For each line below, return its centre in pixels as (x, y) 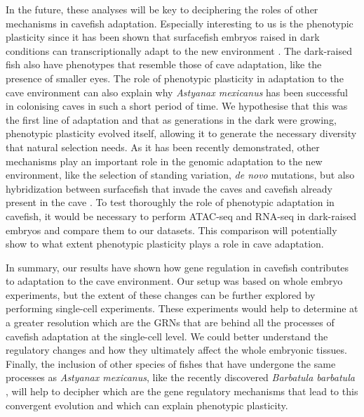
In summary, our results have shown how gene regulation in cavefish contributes (177, 267)
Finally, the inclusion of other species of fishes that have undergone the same (171, 363)
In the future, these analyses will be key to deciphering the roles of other (162, 9)
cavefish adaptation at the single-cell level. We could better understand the (167, 336)
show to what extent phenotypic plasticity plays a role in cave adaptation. (165, 244)
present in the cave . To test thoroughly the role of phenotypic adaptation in (170, 202)
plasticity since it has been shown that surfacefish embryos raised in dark (163, 37)
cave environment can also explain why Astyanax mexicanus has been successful (177, 92)
